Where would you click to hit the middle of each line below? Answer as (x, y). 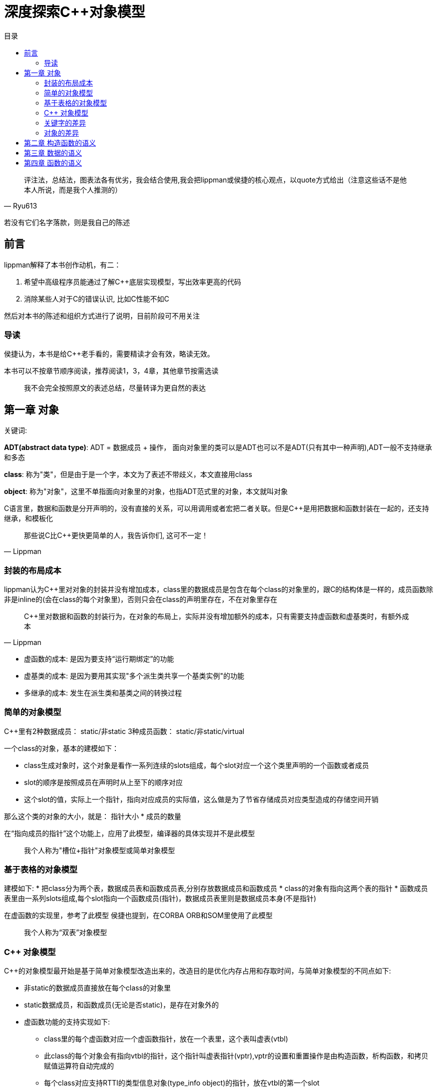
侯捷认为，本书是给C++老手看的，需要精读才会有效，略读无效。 (109, 354)
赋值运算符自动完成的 (79, 1066)
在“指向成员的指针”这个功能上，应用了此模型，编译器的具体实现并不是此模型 (130, 833)
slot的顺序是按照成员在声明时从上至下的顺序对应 (103, 782)
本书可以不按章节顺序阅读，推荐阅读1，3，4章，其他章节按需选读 (111, 371)
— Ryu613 (21, 205)
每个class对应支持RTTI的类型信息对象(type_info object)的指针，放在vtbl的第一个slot (182, 1083)
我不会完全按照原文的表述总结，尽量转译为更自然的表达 (115, 388)
